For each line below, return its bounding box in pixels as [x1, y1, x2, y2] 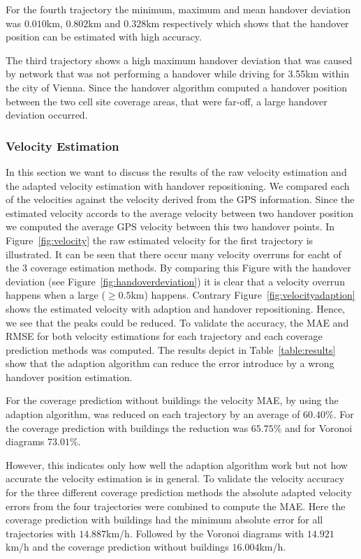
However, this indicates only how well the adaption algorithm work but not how [6, 457, 348, 472]
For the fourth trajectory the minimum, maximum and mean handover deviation [6, 2, 351, 16]
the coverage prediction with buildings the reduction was [6, 420, 249, 435]
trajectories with [6, 526, 76, 540]
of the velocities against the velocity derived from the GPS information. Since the [6, 192, 355, 207]
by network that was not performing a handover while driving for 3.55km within [6, 66, 349, 81]
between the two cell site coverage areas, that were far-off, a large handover [6, 94, 327, 108]
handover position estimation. [6, 369, 133, 384]
